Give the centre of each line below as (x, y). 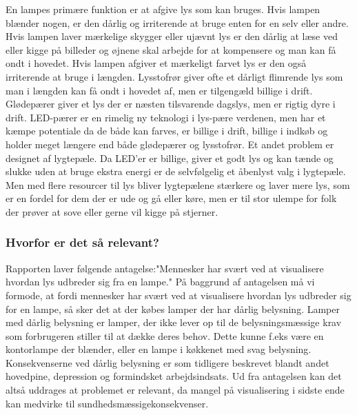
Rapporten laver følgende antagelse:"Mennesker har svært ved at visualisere (165, 268)
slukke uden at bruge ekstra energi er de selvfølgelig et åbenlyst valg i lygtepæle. (176, 171)
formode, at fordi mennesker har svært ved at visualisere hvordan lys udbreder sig (178, 295)
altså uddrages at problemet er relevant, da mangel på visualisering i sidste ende (175, 390)
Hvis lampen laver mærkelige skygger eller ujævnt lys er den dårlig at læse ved (172, 36)
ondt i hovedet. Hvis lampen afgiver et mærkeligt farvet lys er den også (156, 63)
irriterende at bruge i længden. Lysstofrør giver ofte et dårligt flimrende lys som (174, 76)
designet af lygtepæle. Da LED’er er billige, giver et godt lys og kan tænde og (170, 158)
